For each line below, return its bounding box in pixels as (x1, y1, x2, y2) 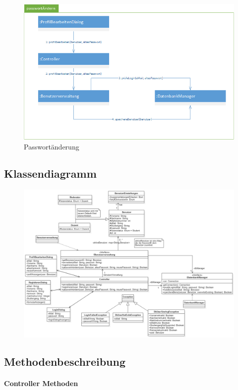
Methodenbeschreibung (4, 353, 126, 369)
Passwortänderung (24, 142, 79, 152)
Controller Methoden (4, 378, 78, 388)
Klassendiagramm (4, 166, 97, 181)
